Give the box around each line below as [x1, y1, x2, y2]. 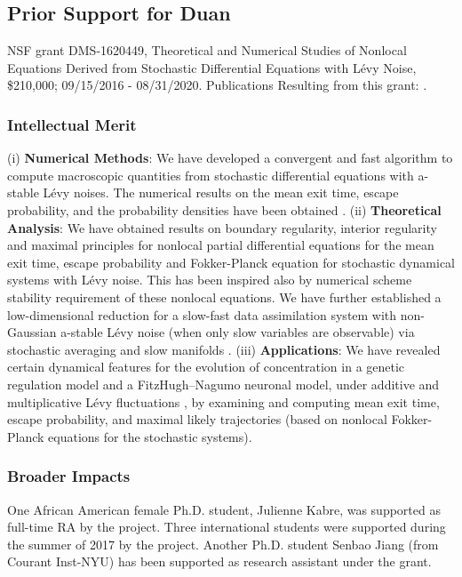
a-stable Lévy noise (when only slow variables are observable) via [60, 323, 415, 341]
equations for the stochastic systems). [48, 427, 252, 445]
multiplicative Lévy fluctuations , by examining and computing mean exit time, [7, 392, 440, 411]
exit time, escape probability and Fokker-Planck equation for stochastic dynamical [7, 252, 455, 271]
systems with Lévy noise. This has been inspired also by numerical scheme [7, 270, 412, 289]
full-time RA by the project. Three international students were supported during [7, 517, 446, 536]
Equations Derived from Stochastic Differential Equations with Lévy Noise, [7, 58, 417, 76]
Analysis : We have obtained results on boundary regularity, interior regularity [7, 218, 437, 236]
